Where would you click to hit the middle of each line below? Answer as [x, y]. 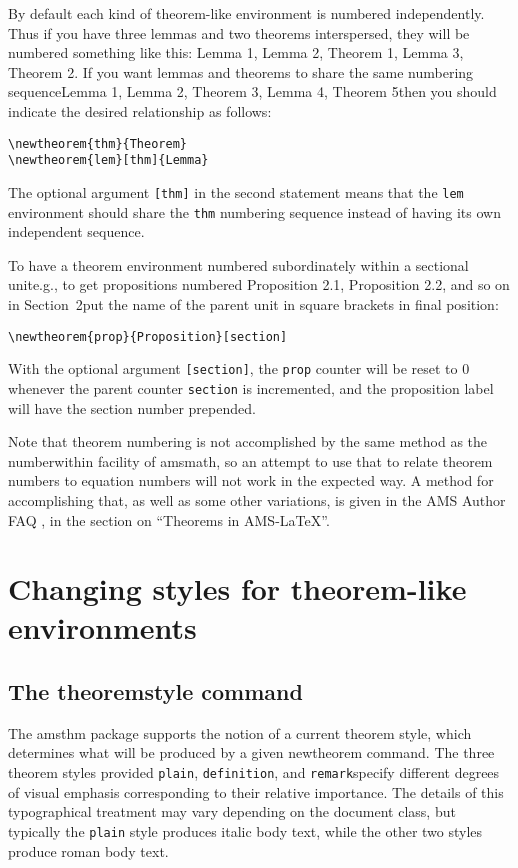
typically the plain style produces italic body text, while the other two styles [245, 830]
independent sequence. [76, 231]
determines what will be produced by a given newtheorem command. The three [251, 752]
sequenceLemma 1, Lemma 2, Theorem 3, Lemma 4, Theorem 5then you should [252, 91]
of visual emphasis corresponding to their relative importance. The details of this [256, 791]
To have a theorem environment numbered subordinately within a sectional [238, 264]
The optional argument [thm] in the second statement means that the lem [236, 191]
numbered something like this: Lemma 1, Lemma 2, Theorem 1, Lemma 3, [236, 52]
